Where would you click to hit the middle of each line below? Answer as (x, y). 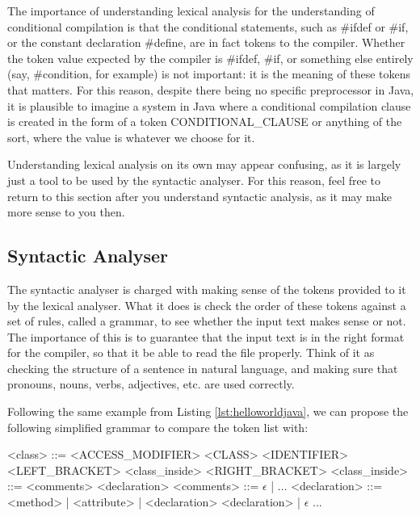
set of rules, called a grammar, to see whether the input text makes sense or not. (207, 321)
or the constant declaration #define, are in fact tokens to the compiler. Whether (206, 42)
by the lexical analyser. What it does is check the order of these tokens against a (207, 305)
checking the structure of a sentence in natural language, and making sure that (203, 368)
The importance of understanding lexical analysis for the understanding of (191, 10)
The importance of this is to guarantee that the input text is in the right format (206, 336)
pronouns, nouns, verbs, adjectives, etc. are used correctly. (151, 384)
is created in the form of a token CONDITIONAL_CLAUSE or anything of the (205, 122)
